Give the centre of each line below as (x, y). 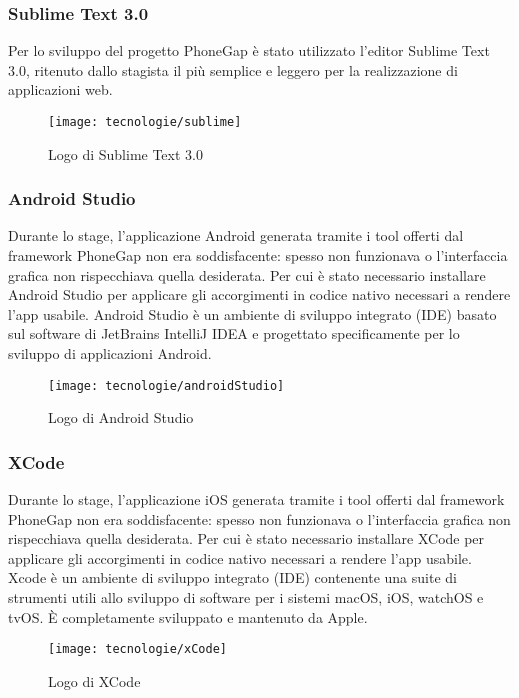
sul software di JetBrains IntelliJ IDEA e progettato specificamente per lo (234, 333)
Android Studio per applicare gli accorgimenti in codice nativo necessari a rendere (259, 294)
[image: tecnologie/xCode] (137, 649)
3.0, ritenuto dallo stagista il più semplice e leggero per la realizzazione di (233, 69)
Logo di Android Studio (121, 417)
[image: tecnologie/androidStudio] (166, 385)
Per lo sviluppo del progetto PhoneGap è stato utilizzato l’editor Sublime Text (249, 50)
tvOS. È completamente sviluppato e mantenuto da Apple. (188, 616)
